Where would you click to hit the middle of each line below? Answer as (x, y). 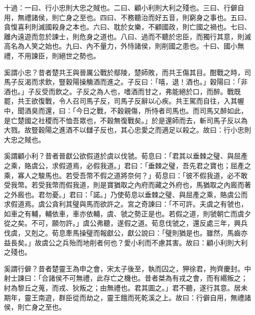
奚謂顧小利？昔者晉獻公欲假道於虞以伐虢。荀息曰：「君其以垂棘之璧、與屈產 (126, 156)
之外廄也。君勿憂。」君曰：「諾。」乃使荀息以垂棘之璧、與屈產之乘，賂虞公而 (126, 194)
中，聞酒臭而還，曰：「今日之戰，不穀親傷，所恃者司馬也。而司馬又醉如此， (126, 110)
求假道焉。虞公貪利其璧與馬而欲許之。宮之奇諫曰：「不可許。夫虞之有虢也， (126, 204)
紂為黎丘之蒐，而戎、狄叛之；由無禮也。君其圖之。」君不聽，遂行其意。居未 (126, 288)
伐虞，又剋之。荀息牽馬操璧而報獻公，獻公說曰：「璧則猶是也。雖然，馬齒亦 (126, 233)
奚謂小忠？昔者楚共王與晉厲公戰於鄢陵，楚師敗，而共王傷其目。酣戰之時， (124, 72)
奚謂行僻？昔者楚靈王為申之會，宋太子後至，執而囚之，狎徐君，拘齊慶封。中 (127, 268)
